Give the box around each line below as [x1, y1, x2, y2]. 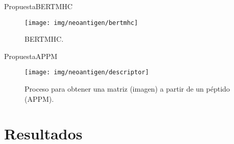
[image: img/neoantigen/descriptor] [25, 69, 149, 76]
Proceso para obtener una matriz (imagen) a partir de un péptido [25, 83, 230, 94]
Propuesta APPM [4, 50, 58, 61]
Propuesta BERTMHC [4, 1, 73, 11]
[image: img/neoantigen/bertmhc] [25, 19, 138, 26]
